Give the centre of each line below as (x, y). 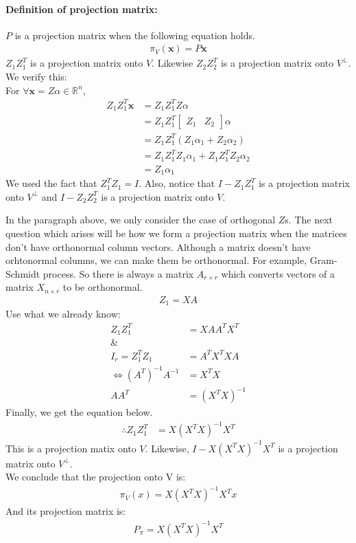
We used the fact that (51, 183)
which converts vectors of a (278, 273)
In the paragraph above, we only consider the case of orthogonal (141, 220)
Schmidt (23, 273)
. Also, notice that (177, 183)
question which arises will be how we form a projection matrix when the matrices (176, 233)
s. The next (309, 220)
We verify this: (36, 77)
